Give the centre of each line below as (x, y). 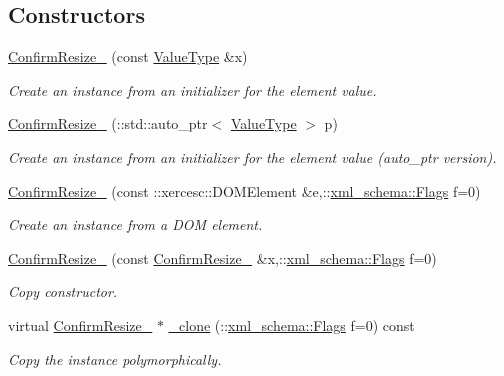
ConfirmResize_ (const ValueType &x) (128, 56)
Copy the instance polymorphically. (115, 358)
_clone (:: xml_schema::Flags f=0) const (291, 324)
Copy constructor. (63, 291)
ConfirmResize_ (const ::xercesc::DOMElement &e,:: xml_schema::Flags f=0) (244, 190)
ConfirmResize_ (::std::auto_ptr (108, 123)
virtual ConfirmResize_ (80, 324)
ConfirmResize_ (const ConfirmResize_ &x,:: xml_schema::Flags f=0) (222, 257)
